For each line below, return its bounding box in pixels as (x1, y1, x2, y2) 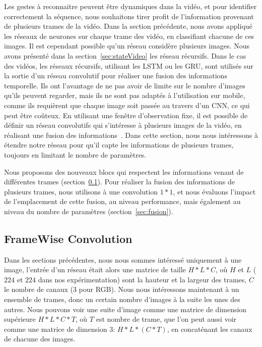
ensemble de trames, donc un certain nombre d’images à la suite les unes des (4, 294, 240, 305)
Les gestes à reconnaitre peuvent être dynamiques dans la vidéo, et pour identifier (4, 1, 257, 11)
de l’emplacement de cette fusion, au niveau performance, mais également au (4, 196, 241, 207)
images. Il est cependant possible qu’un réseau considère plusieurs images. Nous (4, 40, 249, 51)
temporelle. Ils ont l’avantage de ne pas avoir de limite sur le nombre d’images (4, 80, 245, 90)
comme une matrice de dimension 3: (4, 323, 115, 334)
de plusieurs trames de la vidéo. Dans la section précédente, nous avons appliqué (4, 21, 252, 31)
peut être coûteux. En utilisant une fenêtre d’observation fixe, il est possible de (4, 110, 248, 120)
